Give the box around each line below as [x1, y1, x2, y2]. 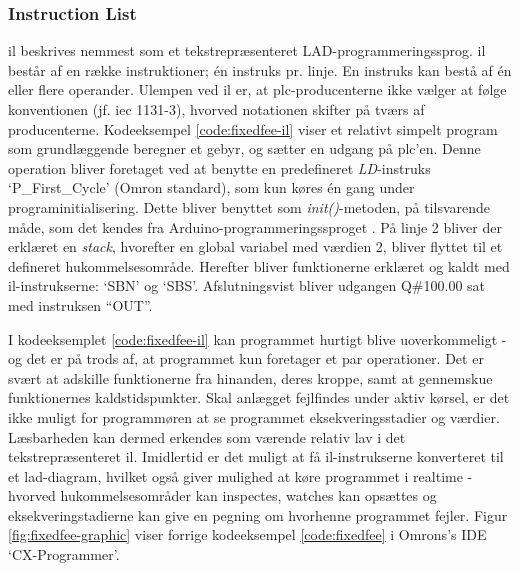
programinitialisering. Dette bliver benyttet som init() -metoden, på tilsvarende [8, 196, 491, 217]
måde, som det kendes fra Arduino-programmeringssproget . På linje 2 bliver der [8, 216, 502, 237]
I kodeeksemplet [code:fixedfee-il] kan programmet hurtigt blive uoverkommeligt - [8, 328, 507, 349]
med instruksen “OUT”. [8, 294, 153, 315]
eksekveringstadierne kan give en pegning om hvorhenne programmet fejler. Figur [8, 504, 508, 525]
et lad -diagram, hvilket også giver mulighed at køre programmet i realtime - [8, 465, 473, 486]
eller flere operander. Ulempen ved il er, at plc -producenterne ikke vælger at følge [8, 79, 507, 100]
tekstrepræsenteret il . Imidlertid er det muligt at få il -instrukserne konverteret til [8, 446, 504, 467]
